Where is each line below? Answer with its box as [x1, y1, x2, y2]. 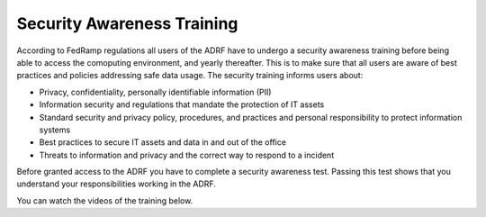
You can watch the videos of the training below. [16, 194, 193, 206]
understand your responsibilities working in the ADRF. [16, 178, 216, 189]
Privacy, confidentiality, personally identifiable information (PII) [39, 86, 272, 97]
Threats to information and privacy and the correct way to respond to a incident [39, 149, 335, 160]
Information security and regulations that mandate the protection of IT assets [39, 99, 325, 110]
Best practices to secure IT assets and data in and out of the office [39, 137, 287, 148]
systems [39, 124, 71, 135]
